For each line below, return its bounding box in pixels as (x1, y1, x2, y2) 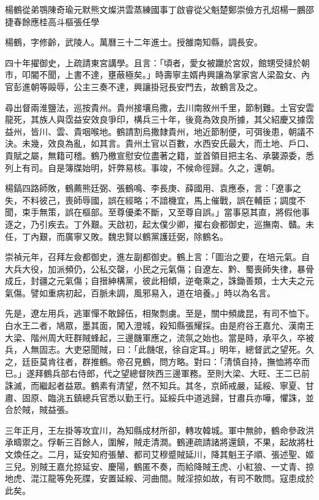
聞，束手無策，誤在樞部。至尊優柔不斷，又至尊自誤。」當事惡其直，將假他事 (5, 206, 310, 218)
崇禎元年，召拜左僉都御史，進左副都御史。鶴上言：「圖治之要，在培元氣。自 (5, 250, 310, 263)
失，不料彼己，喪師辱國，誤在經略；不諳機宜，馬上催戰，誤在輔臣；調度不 (5, 193, 306, 206)
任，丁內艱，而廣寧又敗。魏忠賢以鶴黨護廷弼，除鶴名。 (5, 229, 228, 242)
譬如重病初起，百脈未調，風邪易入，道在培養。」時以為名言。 (30, 286, 275, 299)
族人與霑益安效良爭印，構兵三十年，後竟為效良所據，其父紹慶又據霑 (39, 113, 314, 126)
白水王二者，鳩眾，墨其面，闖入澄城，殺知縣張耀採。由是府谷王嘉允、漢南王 (5, 319, 314, 332)
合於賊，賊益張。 (5, 403, 74, 416)
